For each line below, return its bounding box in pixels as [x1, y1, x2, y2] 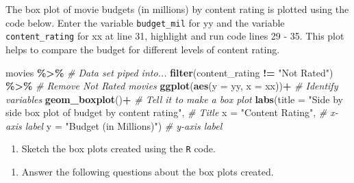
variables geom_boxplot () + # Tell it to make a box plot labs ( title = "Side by [5, 91, 343, 106]
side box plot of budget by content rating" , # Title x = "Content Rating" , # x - [5, 105, 338, 119]
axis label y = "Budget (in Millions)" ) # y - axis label [5, 118, 223, 132]
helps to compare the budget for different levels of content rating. [5, 42, 280, 56]
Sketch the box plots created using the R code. [21, 141, 216, 156]
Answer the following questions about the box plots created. [21, 165, 274, 179]
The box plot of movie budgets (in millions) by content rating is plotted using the [5, 2, 349, 16]
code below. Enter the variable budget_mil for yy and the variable [5, 15, 285, 29]
